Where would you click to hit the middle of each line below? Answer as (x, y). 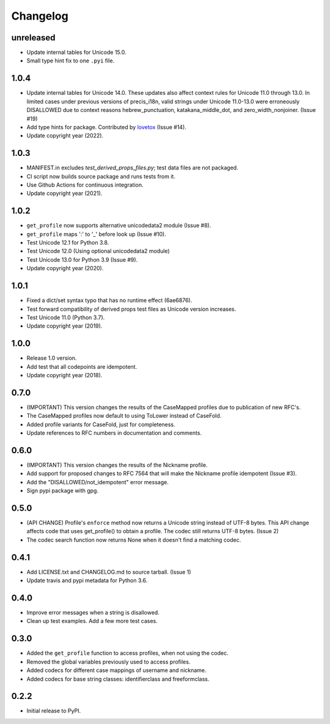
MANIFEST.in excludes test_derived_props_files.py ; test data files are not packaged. (132, 168)
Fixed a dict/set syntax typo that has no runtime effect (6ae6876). (109, 300)
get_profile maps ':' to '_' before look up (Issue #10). (96, 234)
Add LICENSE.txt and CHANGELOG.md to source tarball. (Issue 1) (109, 572)
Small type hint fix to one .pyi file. (71, 61)
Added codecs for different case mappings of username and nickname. (117, 670)
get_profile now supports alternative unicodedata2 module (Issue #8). (119, 226)
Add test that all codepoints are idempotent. (82, 366)
